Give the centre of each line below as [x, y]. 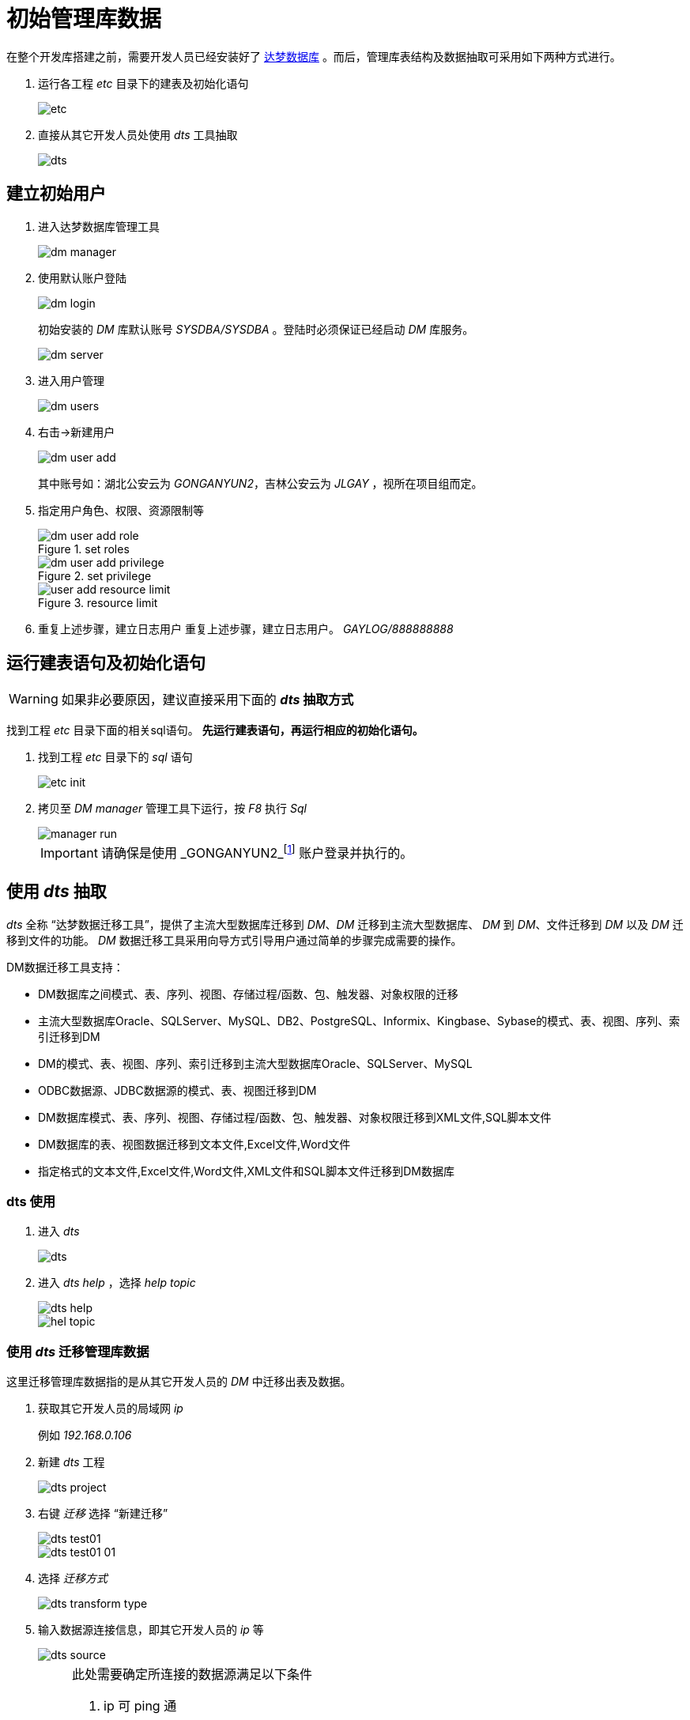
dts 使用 [31, 1201]
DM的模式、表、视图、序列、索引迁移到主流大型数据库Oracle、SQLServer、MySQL [255, 1063]
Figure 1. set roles [84, 549]
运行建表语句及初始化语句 [106, 663]
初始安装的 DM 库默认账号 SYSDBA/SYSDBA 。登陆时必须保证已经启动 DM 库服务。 [256, 329]
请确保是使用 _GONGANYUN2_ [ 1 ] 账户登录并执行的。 [257, 852]
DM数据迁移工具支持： [65, 967]
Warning [34, 699]
